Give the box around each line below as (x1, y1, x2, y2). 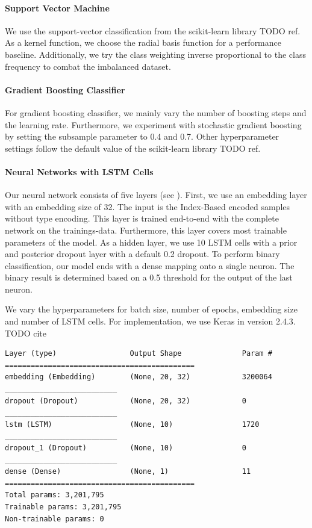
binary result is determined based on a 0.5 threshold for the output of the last (5, 271, 293, 284)
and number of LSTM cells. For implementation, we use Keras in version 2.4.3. (5, 315, 296, 328)
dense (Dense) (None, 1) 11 (5, 467, 251, 476)
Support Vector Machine (5, 1, 110, 14)
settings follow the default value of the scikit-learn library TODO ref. (5, 141, 261, 154)
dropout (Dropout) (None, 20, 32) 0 (5, 396, 246, 405)
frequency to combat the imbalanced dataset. (5, 60, 171, 72)
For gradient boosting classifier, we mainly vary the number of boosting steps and (5, 106, 307, 119)
